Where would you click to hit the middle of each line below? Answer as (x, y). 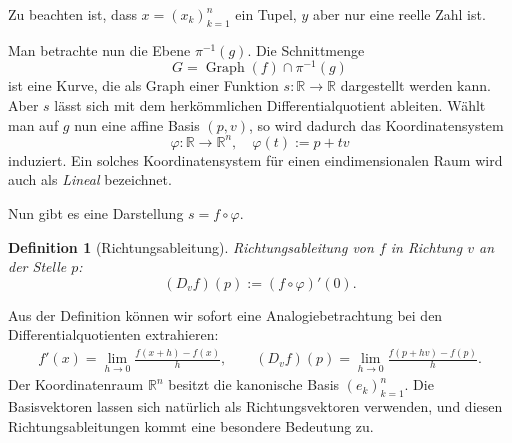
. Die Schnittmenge (306, 49)
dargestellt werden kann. (415, 85)
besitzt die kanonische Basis (254, 384)
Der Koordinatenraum (76, 384)
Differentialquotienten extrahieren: (113, 334)
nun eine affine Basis (137, 124)
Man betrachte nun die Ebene (99, 49)
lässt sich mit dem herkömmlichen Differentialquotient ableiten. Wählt (270, 105)
